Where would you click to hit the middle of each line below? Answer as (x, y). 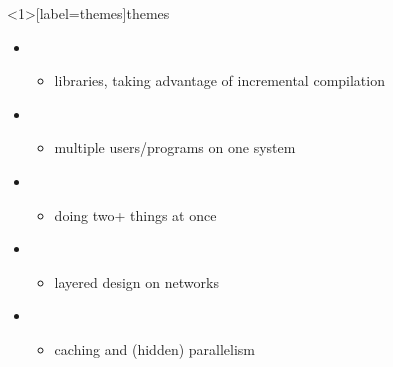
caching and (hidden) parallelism (155, 348)
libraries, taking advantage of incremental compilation (219, 80)
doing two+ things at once (135, 214)
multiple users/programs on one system (175, 147)
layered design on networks (136, 281)
